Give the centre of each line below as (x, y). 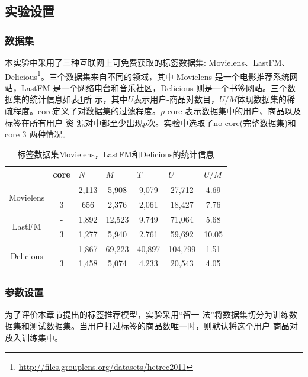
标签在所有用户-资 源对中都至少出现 (74, 122)
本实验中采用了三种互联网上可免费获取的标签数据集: (105, 62)
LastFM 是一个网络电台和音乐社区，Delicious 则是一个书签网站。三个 (154, 87)
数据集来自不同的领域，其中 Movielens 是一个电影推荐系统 (177, 76)
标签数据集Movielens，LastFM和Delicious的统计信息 (116, 154)
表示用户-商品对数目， (176, 99)
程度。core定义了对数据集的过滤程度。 (86, 111)
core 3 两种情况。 (38, 134)
